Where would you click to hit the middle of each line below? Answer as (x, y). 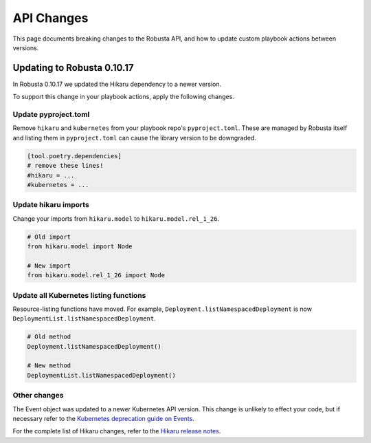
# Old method (49, 337)
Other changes (38, 396)
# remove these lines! (65, 166)
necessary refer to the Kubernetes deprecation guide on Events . (104, 419)
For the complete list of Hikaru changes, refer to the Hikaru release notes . (117, 431)
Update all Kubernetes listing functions (79, 295)
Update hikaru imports (51, 205)
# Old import (49, 237)
